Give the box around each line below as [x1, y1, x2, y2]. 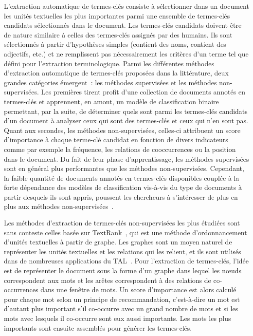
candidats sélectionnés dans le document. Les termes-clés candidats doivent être [4, 20, 242, 30]
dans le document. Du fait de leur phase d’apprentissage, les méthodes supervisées [4, 153, 249, 164]
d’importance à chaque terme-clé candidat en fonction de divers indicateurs [4, 134, 228, 145]
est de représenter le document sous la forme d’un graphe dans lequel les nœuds [4, 265, 241, 276]
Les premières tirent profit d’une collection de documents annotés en [41, 87, 245, 97]
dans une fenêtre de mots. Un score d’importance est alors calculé [40, 284, 236, 295]
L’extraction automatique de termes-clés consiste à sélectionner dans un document [4, 1, 249, 11]
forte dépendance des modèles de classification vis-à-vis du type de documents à [4, 182, 242, 192]
